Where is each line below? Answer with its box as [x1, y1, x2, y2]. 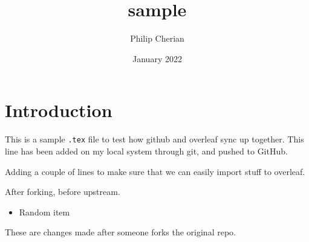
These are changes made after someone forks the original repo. [5, 226, 236, 238]
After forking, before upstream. [5, 185, 120, 198]
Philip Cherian [130, 32, 184, 45]
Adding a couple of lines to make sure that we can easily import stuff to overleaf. [5, 165, 305, 177]
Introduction [5, 98, 112, 123]
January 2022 [132, 52, 182, 65]
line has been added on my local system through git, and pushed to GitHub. [5, 144, 288, 157]
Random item [19, 205, 70, 218]
